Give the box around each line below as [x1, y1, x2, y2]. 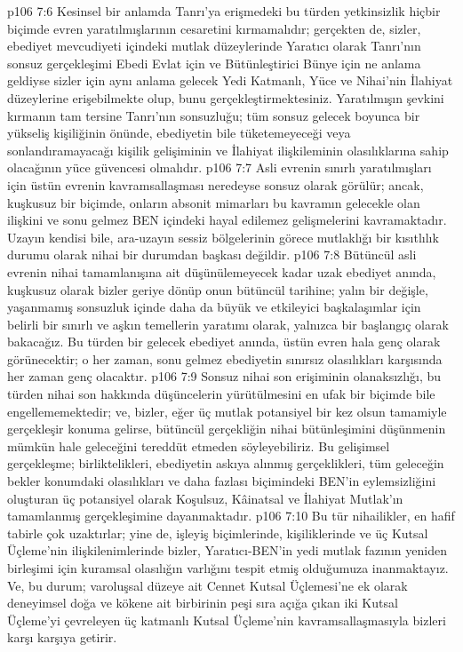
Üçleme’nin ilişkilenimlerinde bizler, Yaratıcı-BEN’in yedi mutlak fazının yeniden [7, 541, 447, 560]
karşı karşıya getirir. [7, 628, 117, 647]
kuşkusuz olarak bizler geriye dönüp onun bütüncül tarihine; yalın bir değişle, [7, 280, 428, 298]
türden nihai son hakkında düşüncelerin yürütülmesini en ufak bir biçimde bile [7, 385, 435, 403]
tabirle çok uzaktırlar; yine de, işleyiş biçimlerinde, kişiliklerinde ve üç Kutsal [7, 523, 428, 542]
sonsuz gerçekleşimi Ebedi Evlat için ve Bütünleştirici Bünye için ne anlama [7, 53, 421, 72]
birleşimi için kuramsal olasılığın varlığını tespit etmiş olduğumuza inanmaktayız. [7, 559, 449, 576]
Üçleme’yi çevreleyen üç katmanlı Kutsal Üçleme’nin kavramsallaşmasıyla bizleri [7, 610, 446, 629]
